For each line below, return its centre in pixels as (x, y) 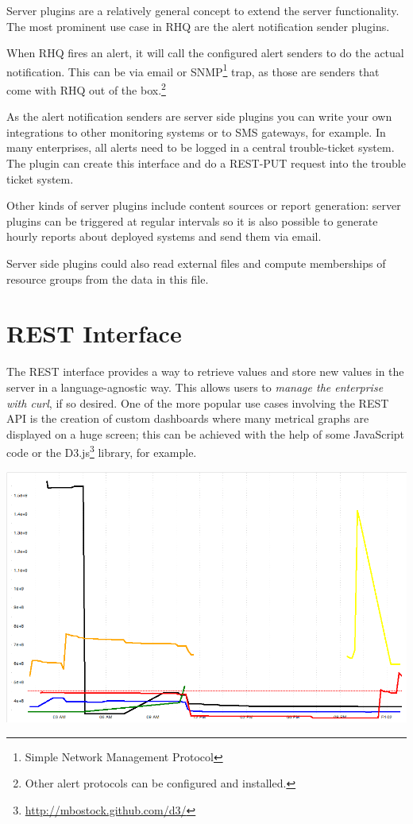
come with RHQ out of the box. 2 (86, 89)
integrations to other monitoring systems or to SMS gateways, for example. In (196, 132)
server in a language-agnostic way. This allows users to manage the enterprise (195, 387)
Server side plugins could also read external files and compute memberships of (196, 263)
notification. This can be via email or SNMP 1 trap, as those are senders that (193, 70)
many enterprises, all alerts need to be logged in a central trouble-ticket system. (201, 147)
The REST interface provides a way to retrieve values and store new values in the (205, 371)
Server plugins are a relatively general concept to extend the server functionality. (203, 10)
